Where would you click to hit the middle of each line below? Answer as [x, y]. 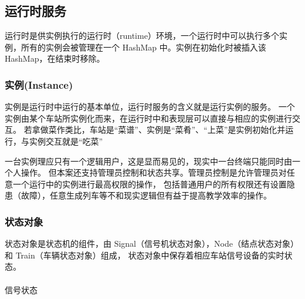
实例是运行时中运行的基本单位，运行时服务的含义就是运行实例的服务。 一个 [150, 107]
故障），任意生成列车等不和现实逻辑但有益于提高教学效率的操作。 [146, 195]
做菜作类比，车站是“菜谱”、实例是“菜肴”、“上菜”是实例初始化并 [163, 130]
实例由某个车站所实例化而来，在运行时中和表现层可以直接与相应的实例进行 [148, 118]
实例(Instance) [39, 84]
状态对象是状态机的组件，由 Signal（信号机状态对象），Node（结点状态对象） [152, 243]
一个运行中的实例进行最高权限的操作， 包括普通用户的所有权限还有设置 [150, 184]
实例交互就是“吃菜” [66, 141]
